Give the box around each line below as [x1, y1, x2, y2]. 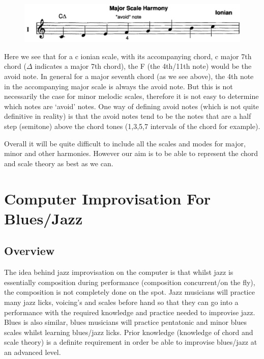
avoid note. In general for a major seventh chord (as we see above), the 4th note [4, 71, 254, 82]
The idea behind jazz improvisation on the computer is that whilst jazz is [4, 267, 233, 277]
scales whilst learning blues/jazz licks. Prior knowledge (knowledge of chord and [4, 326, 253, 337]
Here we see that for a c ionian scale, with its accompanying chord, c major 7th [4, 50, 252, 61]
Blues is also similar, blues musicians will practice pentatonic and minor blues [4, 317, 247, 327]
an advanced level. [4, 346, 61, 357]
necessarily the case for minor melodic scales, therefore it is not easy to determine [4, 91, 259, 101]
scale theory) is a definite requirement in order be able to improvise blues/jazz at [4, 337, 257, 347]
